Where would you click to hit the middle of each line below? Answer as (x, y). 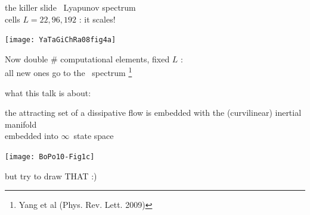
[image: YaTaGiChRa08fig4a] (61, 40)
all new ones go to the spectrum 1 (69, 72)
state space (94, 136)
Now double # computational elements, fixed (87, 59)
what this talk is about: (48, 92)
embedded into (32, 136)
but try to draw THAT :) (51, 176)
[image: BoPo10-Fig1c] (50, 157)
